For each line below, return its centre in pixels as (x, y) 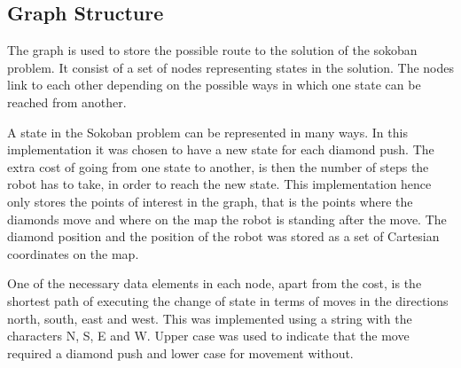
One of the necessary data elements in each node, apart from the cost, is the (215, 283)
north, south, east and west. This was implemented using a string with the (210, 318)
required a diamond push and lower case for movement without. (180, 352)
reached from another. (67, 102)
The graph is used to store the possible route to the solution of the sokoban (212, 50)
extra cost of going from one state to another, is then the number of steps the (218, 166)
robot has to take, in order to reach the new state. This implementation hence (219, 184)
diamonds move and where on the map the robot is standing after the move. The (227, 219)
